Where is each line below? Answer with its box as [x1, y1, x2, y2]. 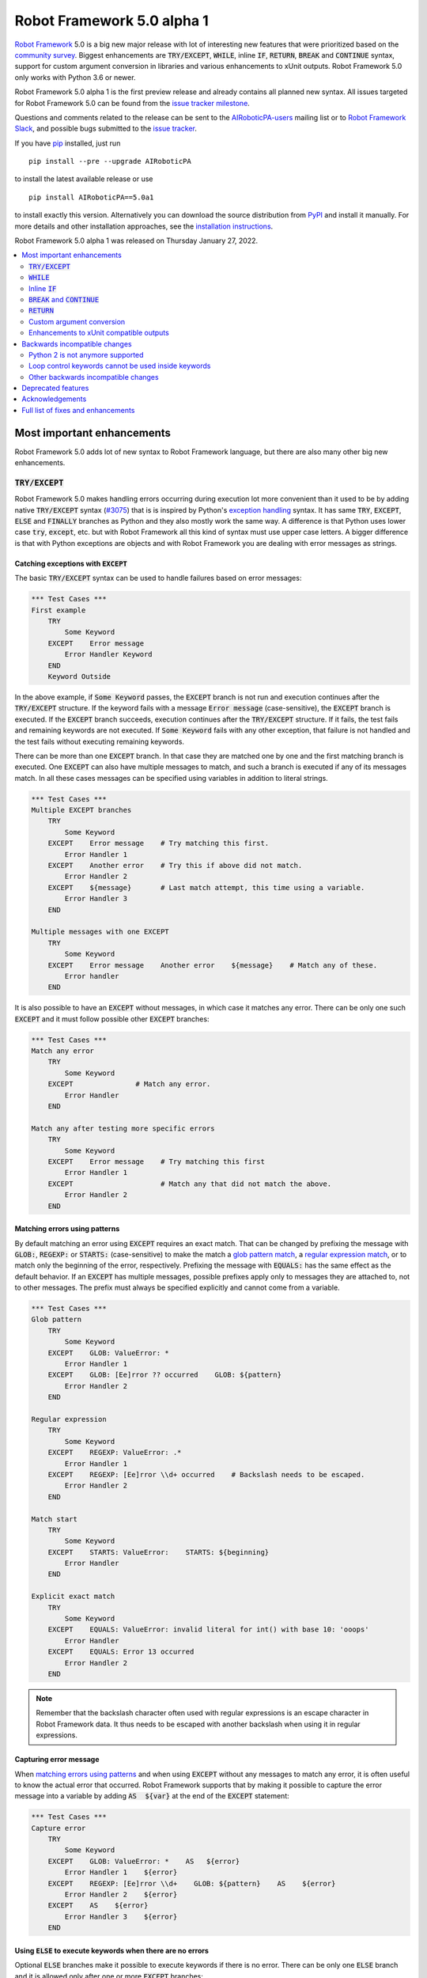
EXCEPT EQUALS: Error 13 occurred [47, 1647, 195, 1657]
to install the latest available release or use [14, 174, 153, 184]
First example [31, 605, 86, 615]
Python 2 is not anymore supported [28, 350, 144, 359]
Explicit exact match [31, 1592, 115, 1601]
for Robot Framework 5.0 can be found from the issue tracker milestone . [14, 98, 251, 108]
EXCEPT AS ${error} [47, 1901, 149, 1910]
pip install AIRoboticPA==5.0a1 [28, 192, 154, 202]
